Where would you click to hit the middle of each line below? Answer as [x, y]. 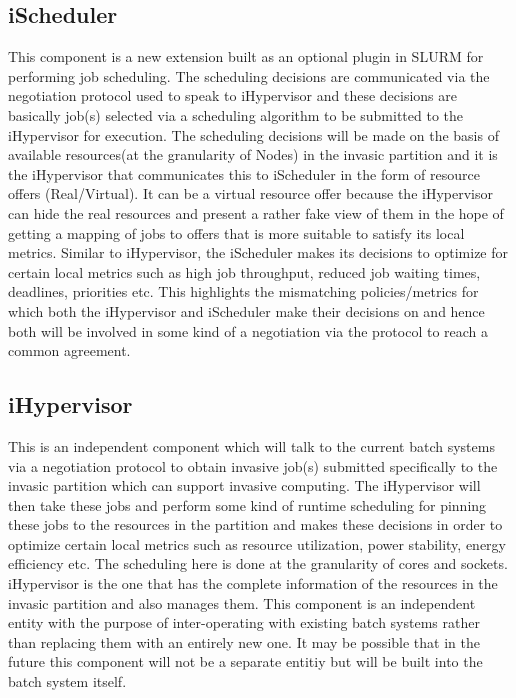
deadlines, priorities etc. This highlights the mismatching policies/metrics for [243, 291]
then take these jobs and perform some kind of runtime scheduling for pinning [247, 504]
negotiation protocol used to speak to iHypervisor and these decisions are [233, 95]
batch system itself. [67, 681]
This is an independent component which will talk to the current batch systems [251, 445]
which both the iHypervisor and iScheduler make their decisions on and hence [246, 310]
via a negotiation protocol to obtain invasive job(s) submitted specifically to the [253, 465]
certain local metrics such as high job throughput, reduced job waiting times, [244, 271]
